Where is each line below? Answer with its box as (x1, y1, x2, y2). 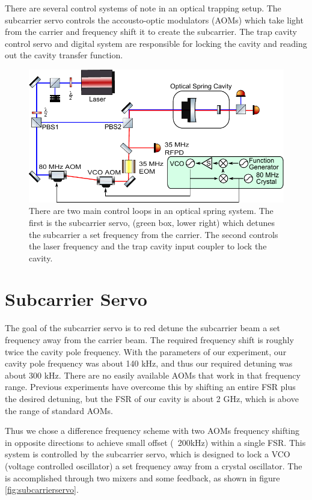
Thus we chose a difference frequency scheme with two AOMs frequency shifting (5, 424, 300, 437)
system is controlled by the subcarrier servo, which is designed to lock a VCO (5, 448, 290, 460)
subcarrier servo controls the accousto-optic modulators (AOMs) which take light (5, 13, 304, 26)
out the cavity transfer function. (5, 49, 123, 61)
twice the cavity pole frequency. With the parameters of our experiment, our (5, 345, 287, 358)
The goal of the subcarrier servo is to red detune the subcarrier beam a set (5, 322, 280, 334)
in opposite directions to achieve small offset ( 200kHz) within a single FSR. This (5, 436, 306, 448)
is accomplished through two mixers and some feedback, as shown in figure (5, 471, 280, 484)
